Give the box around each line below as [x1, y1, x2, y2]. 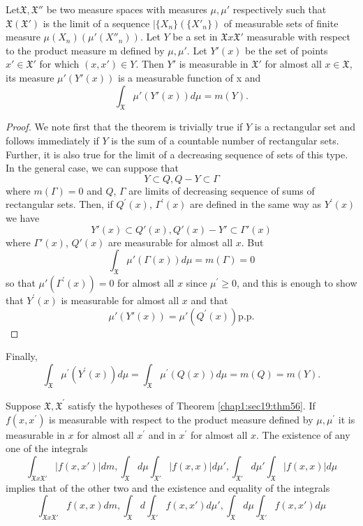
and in [148, 427, 176, 442]
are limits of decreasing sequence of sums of [128, 183, 315, 197]
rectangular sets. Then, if [6, 197, 113, 211]
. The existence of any [255, 427, 350, 442]
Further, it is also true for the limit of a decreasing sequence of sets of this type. [6, 146, 348, 161]
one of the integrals [6, 441, 88, 456]
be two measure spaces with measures [46, 2, 207, 16]
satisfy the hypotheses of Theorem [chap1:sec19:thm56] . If [68, 398, 316, 412]
